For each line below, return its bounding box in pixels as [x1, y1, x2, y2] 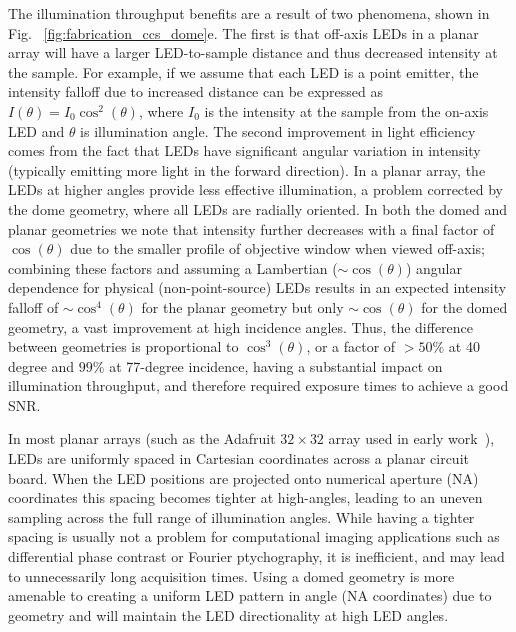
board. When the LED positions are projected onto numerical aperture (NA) [8, 467, 479, 488]
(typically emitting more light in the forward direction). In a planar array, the [8, 159, 486, 180]
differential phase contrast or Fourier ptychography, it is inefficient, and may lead [8, 546, 505, 567]
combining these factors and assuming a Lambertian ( [8, 257, 338, 278]
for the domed [421, 296, 508, 317]
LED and [8, 120, 65, 141]
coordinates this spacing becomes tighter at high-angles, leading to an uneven [8, 487, 483, 508]
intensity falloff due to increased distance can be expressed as [8, 81, 384, 102]
